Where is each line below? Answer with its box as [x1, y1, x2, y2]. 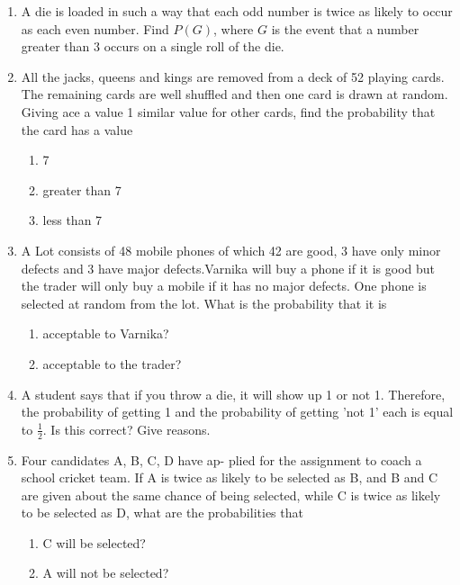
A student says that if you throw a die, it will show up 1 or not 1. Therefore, [21, 384, 446, 403]
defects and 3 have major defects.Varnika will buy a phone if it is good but [21, 258, 436, 277]
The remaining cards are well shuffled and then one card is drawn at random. [21, 85, 448, 103]
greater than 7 [42, 180, 122, 199]
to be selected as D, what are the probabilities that [21, 503, 303, 522]
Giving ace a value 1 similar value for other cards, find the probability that [21, 102, 436, 121]
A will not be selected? [42, 563, 169, 582]
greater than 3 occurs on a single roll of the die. [21, 37, 284, 56]
